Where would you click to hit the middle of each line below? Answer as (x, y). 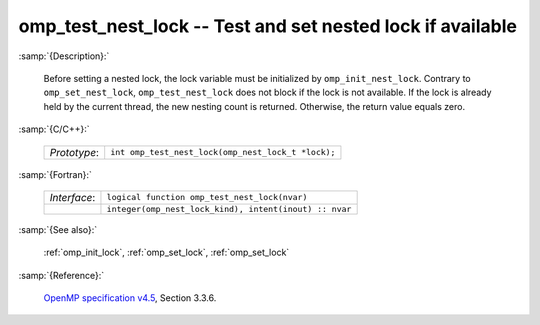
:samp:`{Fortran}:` (55, 174)
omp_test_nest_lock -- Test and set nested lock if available (267, 26)
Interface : (72, 197)
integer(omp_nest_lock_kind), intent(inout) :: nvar (229, 208)
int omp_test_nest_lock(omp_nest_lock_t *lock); (223, 152)
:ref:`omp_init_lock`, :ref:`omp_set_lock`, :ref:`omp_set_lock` (166, 252)
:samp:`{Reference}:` (61, 275)
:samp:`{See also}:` (58, 229)
